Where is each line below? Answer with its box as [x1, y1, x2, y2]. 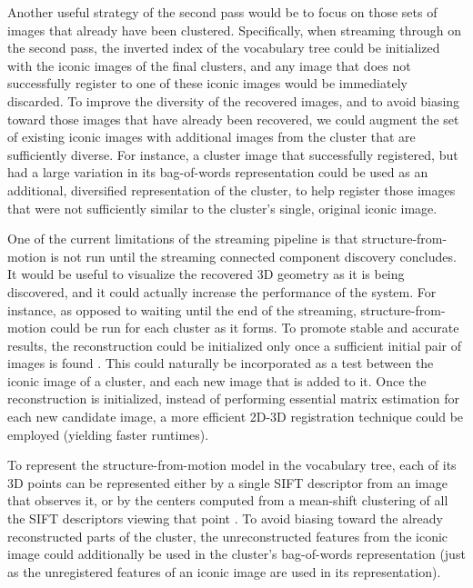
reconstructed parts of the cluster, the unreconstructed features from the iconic [7, 526, 448, 545]
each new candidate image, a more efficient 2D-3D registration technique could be [7, 407, 464, 426]
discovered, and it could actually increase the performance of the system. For [7, 282, 437, 301]
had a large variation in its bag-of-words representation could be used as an [7, 163, 428, 182]
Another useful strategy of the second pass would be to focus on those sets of [7, 3, 438, 21]
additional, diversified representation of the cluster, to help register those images [7, 180, 456, 199]
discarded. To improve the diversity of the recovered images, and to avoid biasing [7, 91, 460, 110]
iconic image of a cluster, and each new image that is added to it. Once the [7, 371, 427, 390]
